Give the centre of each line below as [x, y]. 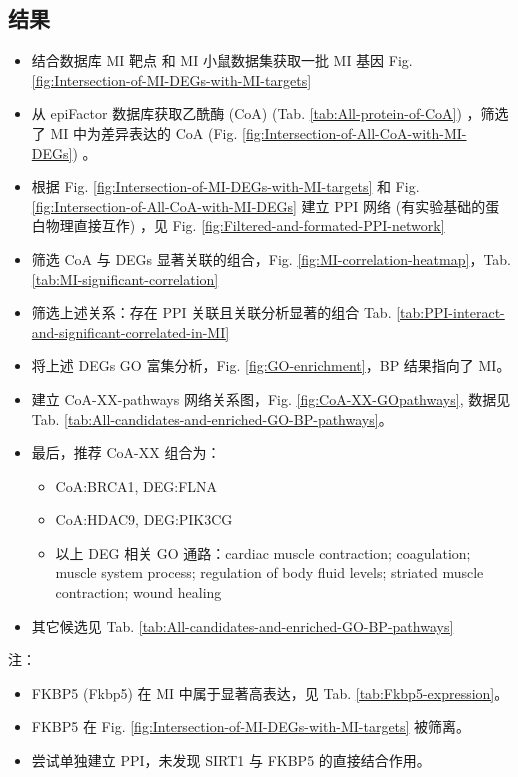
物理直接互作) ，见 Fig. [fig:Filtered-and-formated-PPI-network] [245, 225]
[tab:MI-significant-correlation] [125, 278]
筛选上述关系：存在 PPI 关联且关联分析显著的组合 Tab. [211, 312]
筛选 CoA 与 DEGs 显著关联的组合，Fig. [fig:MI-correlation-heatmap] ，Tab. [271, 258]
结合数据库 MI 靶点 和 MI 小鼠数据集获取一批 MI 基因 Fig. [222, 60]
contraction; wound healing [138, 592]
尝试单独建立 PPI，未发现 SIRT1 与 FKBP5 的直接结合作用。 [231, 760]
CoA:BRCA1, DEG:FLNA [136, 485]
